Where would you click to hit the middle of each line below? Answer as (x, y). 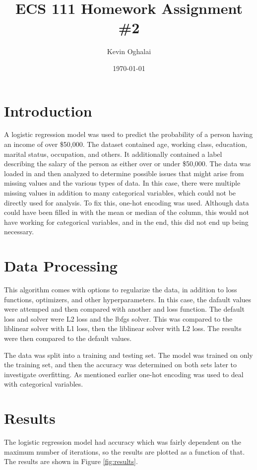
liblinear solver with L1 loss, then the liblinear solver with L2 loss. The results (123, 328)
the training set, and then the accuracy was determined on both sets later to (121, 365)
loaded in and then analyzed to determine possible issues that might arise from (124, 173)
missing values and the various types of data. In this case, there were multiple (122, 183)
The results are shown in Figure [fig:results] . (71, 461)
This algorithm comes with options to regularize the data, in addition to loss (121, 290)
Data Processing (61, 266)
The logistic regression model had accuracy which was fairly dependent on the (123, 442)
